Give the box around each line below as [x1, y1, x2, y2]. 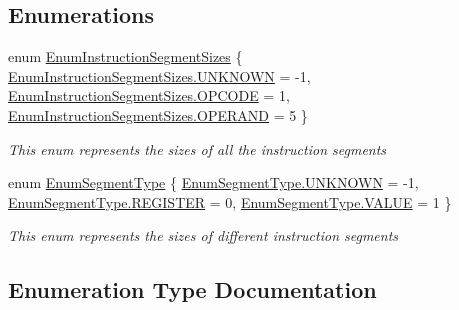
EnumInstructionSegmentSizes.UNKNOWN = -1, [8, 65, 311, 86]
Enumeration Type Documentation [8, 274, 377, 305]
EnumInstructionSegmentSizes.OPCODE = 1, [8, 85, 290, 106]
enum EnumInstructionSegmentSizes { [8, 46, 243, 67]
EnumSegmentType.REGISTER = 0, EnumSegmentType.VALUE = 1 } [8, 191, 452, 212]
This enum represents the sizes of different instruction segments [8, 225, 399, 246]
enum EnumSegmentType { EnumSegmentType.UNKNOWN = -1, [8, 172, 419, 193]
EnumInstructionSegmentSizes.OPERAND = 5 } [8, 104, 308, 125]
